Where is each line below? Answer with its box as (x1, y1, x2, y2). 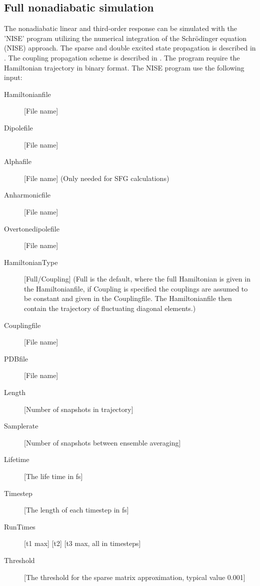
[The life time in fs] (24, 471, 83, 481)
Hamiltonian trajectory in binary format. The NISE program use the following (4, 62, 244, 72)
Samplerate (4, 420, 38, 431)
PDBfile (4, 353, 28, 363)
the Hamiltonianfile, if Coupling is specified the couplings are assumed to (24, 283, 248, 293)
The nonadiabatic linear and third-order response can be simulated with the (4, 23, 237, 33)
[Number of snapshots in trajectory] (24, 403, 133, 414)
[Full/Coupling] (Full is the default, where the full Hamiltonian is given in (24, 273, 250, 284)
